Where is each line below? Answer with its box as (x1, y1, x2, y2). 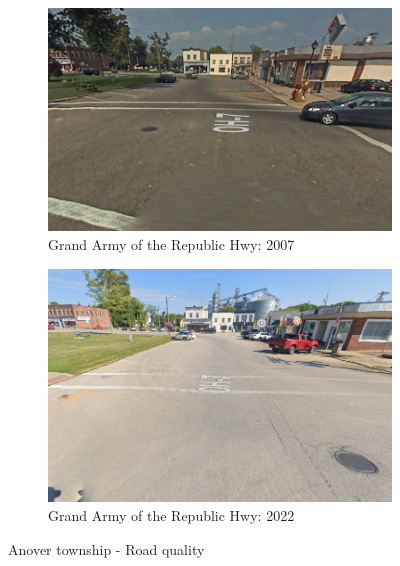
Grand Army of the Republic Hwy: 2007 (48, 234, 295, 255)
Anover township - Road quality (8, 539, 205, 560)
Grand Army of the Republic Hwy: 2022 (48, 505, 295, 526)
